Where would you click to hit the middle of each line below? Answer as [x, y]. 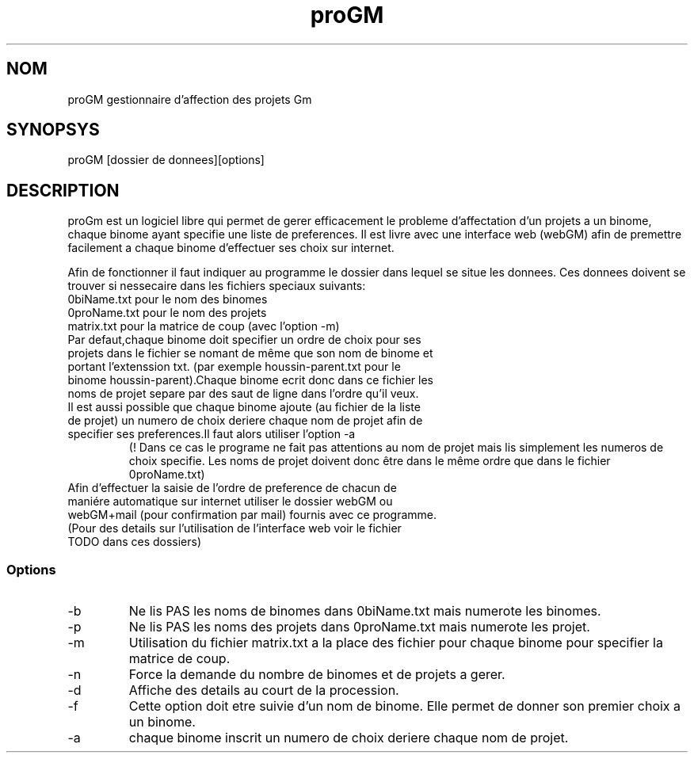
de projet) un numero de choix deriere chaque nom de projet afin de [245, 421]
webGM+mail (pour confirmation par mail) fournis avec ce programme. [252, 515]
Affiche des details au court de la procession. [264, 690]
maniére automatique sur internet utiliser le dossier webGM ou [230, 502]
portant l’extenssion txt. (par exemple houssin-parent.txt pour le [234, 367]
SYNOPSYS [53, 130]
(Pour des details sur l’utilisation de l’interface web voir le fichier [235, 528]
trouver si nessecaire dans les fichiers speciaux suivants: [217, 286]
